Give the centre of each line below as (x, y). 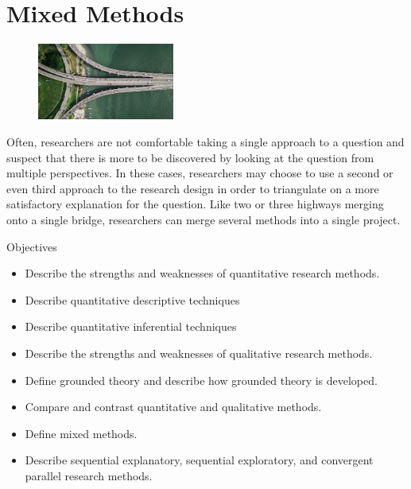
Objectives (32, 246)
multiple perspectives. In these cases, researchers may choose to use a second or (200, 173)
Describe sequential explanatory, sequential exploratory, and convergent (199, 460)
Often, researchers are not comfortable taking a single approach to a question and (205, 142)
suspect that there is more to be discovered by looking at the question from (190, 157)
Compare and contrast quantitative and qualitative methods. (173, 407)
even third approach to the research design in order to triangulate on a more (193, 188)
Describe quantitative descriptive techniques (132, 299)
